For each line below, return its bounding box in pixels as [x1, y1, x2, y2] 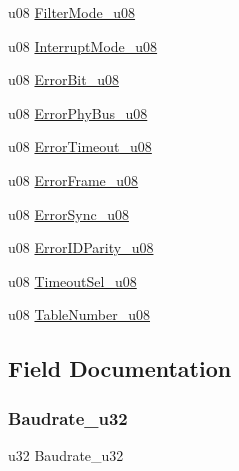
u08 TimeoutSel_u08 [8, 270, 137, 291]
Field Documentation [8, 353, 232, 384]
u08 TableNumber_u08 [8, 304, 151, 325]
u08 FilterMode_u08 [8, 2, 136, 22]
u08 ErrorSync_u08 [8, 203, 129, 224]
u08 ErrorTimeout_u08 [8, 136, 152, 157]
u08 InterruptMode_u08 [8, 35, 158, 56]
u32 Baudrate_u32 [8, 444, 124, 465]
